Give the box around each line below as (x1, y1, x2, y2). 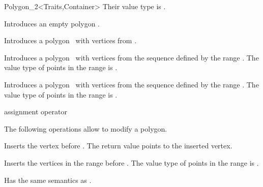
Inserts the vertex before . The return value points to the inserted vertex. (4, 140, 232, 151)
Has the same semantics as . (4, 174, 92, 185)
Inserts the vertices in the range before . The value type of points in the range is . (4, 157, 259, 168)
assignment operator (4, 106, 67, 117)
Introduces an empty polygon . (4, 18, 100, 28)
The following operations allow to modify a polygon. (4, 123, 167, 134)
